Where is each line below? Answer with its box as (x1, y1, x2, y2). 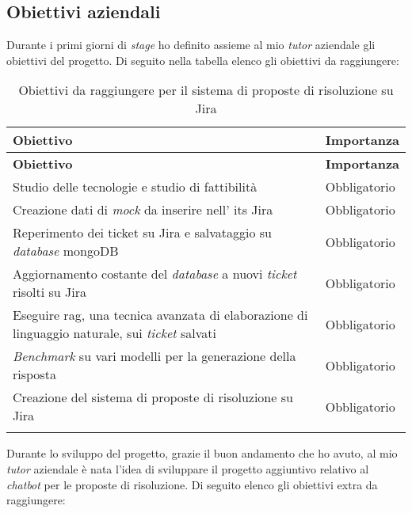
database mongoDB (13, 241, 119, 260)
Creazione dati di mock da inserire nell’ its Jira (13, 200, 273, 219)
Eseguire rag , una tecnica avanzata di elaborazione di (13, 306, 308, 325)
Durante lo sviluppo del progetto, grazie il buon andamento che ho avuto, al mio (6, 445, 398, 462)
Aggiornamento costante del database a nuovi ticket (13, 264, 297, 283)
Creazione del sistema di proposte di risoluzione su (13, 388, 293, 407)
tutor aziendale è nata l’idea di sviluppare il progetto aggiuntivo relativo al (6, 460, 369, 477)
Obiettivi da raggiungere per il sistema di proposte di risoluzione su (18, 81, 394, 100)
